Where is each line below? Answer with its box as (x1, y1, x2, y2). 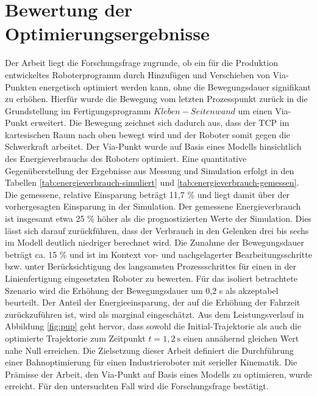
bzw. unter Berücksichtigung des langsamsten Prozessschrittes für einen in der (5, 260, 296, 273)
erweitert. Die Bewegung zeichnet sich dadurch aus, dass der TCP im (30, 116, 290, 129)
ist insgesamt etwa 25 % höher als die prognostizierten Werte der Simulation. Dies (5, 212, 312, 225)
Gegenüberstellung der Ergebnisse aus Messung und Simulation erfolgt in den (5, 164, 294, 177)
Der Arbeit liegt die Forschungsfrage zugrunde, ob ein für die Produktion (5, 56, 278, 69)
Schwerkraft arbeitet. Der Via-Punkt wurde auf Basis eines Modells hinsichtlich (5, 140, 302, 153)
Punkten (5, 80, 37, 93)
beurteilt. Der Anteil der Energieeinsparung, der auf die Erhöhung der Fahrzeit (5, 296, 301, 309)
